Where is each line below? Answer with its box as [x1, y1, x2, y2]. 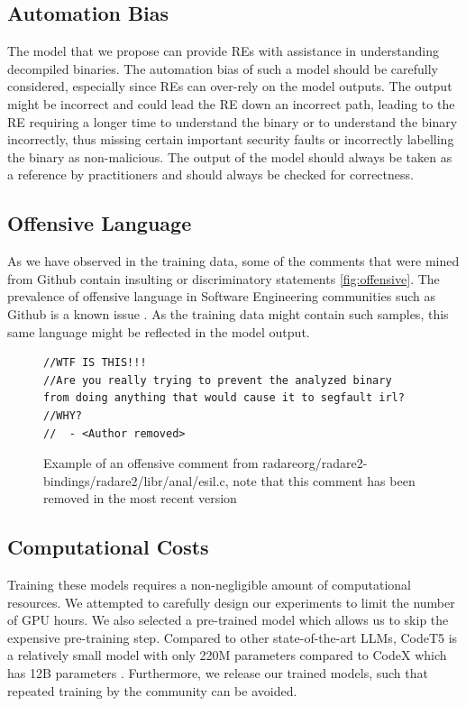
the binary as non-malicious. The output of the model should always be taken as [7, 147, 452, 166]
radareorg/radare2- [262, 454, 368, 472]
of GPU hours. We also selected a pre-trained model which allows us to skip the [7, 610, 449, 629]
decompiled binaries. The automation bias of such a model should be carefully [7, 59, 438, 78]
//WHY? [43, 408, 82, 422]
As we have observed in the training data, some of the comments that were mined [7, 252, 460, 270]
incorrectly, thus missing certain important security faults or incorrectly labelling [7, 130, 454, 149]
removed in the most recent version [43, 489, 237, 508]
